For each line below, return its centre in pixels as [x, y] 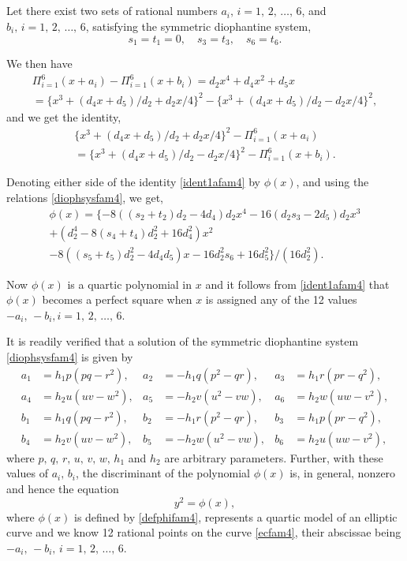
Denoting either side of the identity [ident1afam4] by [133, 182]
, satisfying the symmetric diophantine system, [198, 26]
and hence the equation [63, 488]
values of [27, 473]
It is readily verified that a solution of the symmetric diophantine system [183, 341]
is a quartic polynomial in [130, 284]
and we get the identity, [64, 116]
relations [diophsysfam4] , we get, [85, 197]
